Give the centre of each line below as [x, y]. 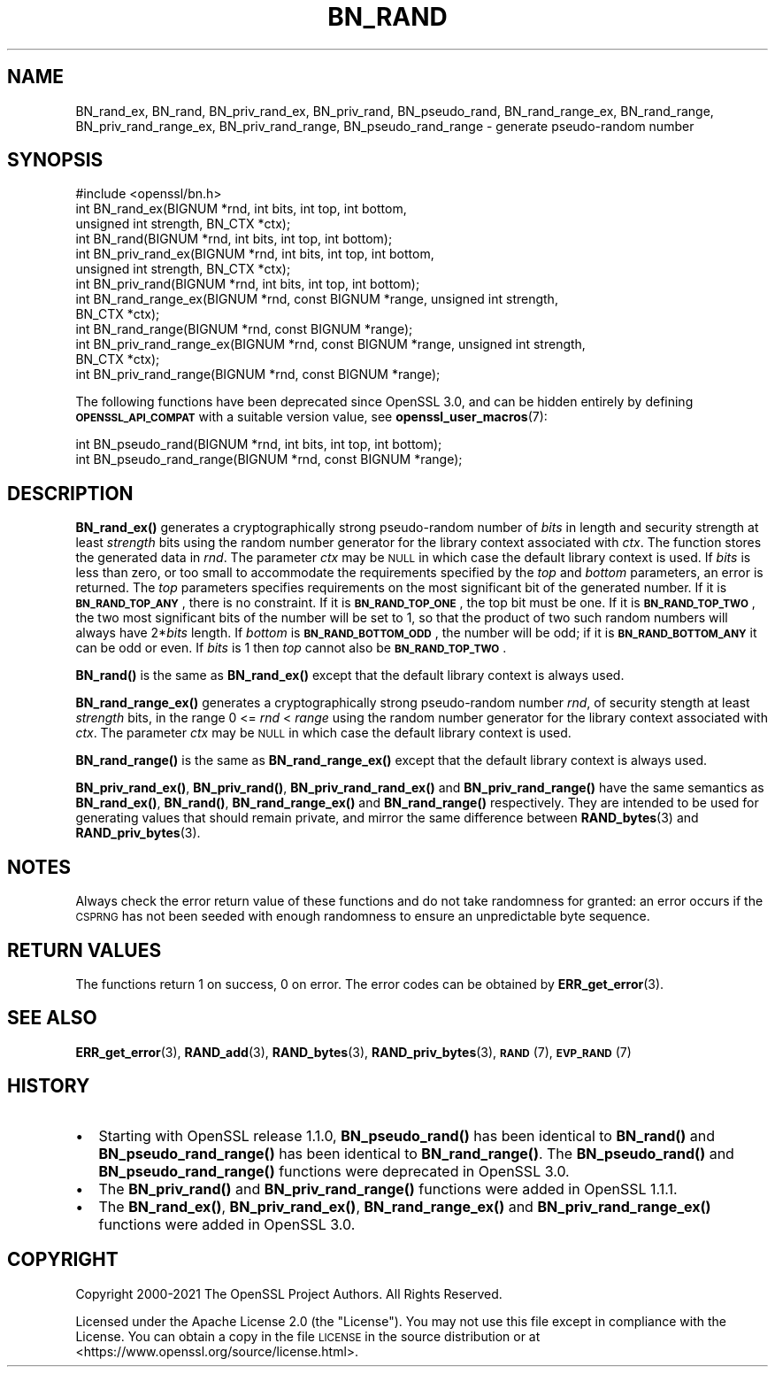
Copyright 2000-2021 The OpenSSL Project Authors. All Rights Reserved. [289, 1293]
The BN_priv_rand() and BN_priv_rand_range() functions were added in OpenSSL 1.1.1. [388, 1189]
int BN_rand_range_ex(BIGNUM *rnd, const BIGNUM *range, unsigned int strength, [317, 299]
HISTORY [49, 1086]
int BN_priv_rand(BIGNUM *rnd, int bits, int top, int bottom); [248, 284]
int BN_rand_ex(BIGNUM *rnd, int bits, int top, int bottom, [241, 209]
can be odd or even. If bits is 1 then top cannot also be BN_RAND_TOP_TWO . [291, 648]
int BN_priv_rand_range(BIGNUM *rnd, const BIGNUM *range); [258, 374]
